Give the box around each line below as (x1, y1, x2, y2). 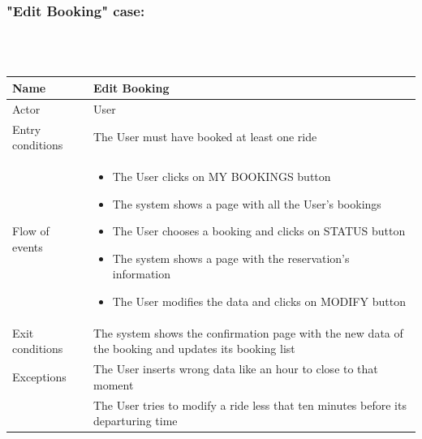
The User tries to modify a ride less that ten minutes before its (93, 396, 407, 413)
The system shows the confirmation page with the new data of (93, 324, 403, 341)
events (12, 238, 43, 255)
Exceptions (12, 368, 67, 385)
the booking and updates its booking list (93, 340, 295, 357)
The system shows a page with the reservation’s (112, 249, 350, 266)
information (112, 265, 170, 282)
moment (93, 376, 134, 393)
